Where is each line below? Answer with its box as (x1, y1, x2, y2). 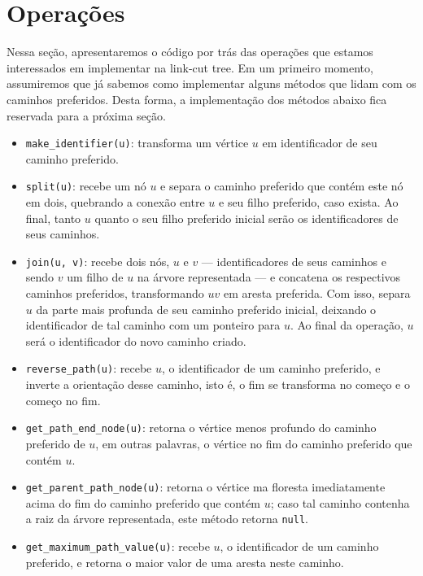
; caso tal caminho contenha (270, 494, 410, 511)
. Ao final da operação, (290, 316, 403, 334)
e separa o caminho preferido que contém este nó (160, 177, 403, 194)
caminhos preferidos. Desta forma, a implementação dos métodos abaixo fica (7, 90, 387, 107)
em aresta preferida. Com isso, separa (223, 285, 411, 302)
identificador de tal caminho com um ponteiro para (25, 316, 281, 334)
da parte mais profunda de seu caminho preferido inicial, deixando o (36, 300, 377, 317)
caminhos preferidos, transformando (25, 285, 204, 302)
